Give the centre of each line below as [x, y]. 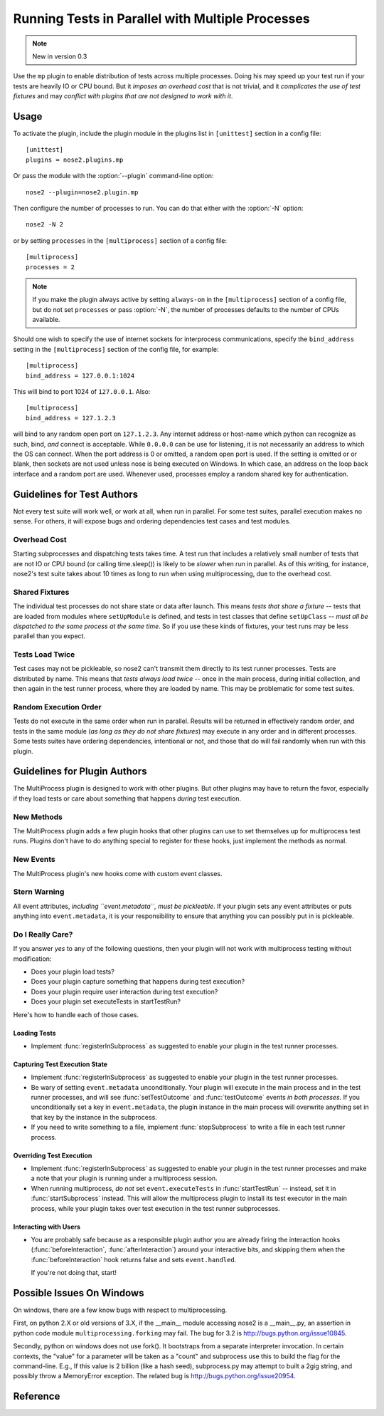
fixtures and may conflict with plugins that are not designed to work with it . [123, 96]
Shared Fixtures [41, 592]
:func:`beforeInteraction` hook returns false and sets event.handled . [134, 1259]
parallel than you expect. [49, 636]
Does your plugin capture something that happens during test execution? [138, 982]
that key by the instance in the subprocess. [94, 1117]
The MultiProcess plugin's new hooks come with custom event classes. [118, 873]
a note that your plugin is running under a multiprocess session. [124, 1178]
